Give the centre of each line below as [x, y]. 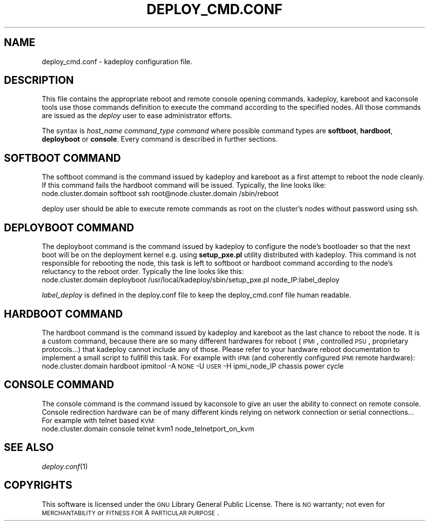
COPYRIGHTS [38, 485]
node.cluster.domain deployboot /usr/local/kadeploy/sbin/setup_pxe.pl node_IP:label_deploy [191, 280]
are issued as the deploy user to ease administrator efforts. [137, 116]
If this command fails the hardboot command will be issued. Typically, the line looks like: [184, 185]
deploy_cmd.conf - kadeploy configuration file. [117, 61]
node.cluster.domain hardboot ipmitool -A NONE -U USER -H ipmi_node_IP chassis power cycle [193, 366]
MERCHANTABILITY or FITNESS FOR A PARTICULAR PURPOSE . [130, 512]
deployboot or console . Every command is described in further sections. [160, 139]
